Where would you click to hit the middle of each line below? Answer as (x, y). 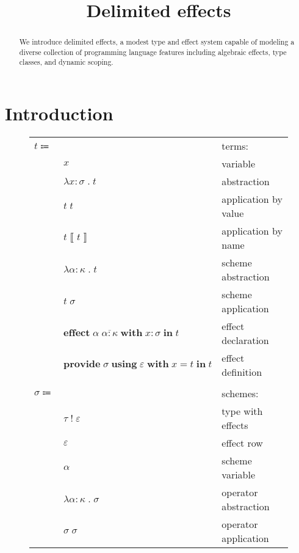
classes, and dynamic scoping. (66, 62)
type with (242, 411)
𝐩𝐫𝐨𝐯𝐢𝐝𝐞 (82, 364)
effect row (242, 443)
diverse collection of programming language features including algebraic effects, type (153, 52)
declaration (245, 340)
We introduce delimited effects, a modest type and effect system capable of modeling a (157, 42)
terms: (235, 146)
